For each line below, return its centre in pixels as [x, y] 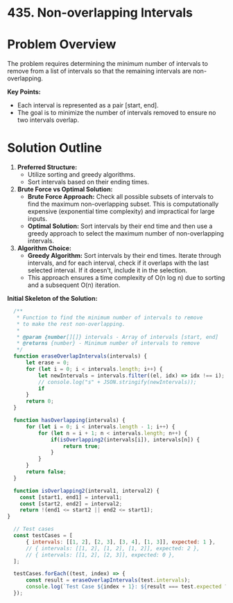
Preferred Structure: [47, 167]
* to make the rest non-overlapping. [71, 324]
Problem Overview [62, 45]
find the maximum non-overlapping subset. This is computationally [123, 204]
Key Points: [24, 92]
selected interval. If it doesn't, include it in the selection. [107, 270]
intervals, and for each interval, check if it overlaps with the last [118, 263]
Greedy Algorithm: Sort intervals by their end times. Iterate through [124, 256]
